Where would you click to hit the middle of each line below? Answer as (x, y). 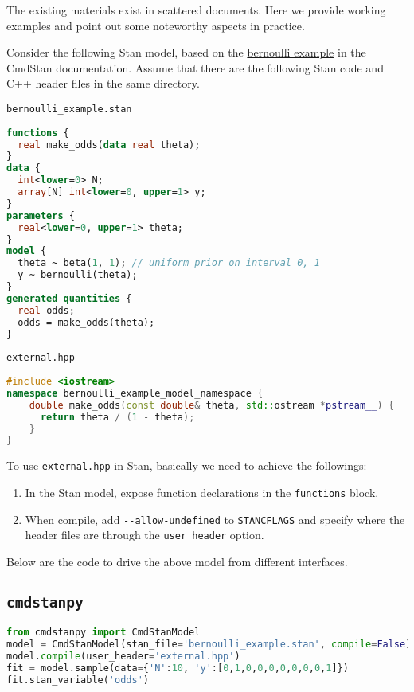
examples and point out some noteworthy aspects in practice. (156, 25)
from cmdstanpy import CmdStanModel (103, 633)
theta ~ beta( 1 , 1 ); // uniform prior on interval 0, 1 (169, 263)
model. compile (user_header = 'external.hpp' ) (123, 657)
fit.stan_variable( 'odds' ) (78, 680)
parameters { (41, 215)
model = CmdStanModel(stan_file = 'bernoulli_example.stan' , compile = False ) (209, 645)
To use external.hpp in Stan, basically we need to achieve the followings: (187, 465)
